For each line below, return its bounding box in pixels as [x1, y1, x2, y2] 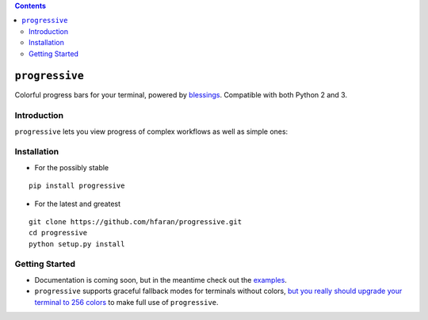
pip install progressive [29, 181, 125, 190]
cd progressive [29, 228, 88, 238]
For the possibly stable [34, 162, 109, 172]
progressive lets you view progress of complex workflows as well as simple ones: [14, 127, 289, 136]
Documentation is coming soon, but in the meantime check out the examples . [34, 275, 287, 284]
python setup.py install [29, 239, 125, 249]
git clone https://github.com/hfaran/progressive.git [29, 217, 242, 226]
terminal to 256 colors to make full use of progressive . [34, 297, 219, 307]
